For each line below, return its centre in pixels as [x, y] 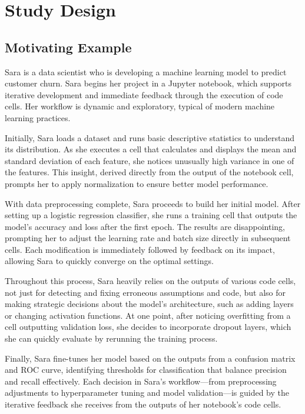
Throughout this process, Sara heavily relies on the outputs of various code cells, [150, 281]
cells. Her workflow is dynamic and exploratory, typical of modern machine [140, 106]
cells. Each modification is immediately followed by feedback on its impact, [140, 249]
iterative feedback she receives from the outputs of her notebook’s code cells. [143, 404]
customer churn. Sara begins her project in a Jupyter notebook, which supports [148, 83]
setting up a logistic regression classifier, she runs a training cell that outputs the [151, 215]
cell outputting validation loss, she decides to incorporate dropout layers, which [148, 327]
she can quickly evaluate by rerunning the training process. [111, 338]
